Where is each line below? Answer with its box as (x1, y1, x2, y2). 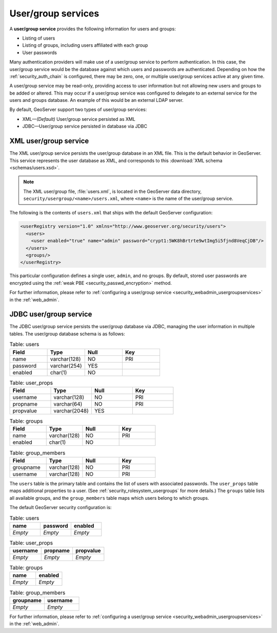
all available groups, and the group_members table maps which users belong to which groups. (9, 495, 210, 501)
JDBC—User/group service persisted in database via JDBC (22, 123, 147, 130)
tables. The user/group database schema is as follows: (9, 331, 125, 337)
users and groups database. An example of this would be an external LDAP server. (9, 97, 184, 103)
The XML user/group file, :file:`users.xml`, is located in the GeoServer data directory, (23, 188, 202, 194)
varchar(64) (53, 401, 83, 408)
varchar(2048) (53, 407, 89, 414)
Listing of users (22, 35, 55, 41)
